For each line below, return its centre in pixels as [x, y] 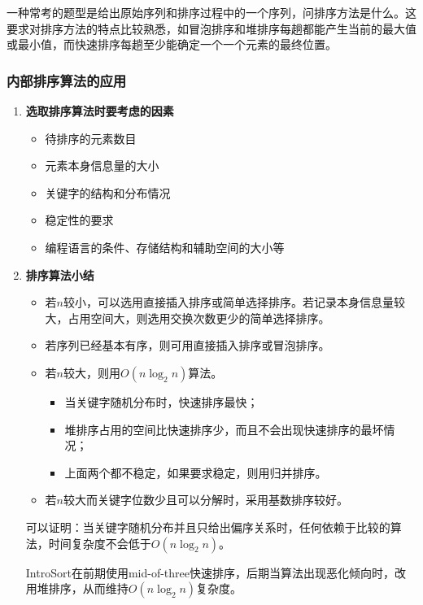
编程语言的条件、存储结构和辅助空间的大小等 [165, 247]
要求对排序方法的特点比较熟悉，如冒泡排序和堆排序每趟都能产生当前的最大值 [211, 28]
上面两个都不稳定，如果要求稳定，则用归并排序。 [196, 472]
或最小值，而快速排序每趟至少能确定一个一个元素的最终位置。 [172, 44]
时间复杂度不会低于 [100, 543]
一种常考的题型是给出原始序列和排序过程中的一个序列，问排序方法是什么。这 [211, 12]
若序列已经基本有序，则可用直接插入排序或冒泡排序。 [188, 345]
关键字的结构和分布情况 [108, 192]
